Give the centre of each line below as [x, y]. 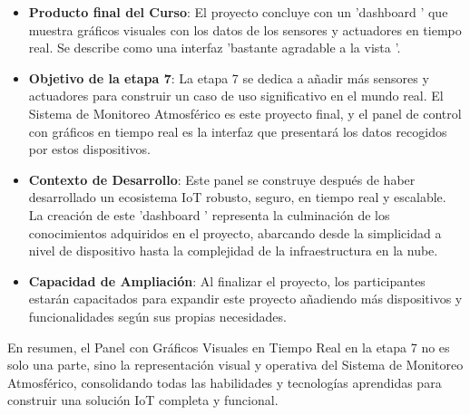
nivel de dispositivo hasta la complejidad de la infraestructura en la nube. [233, 251]
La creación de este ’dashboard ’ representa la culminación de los [209, 214]
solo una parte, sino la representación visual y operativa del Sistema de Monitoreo [235, 365]
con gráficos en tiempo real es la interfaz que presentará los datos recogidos [238, 131]
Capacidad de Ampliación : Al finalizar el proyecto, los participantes [227, 280]
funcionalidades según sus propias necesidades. [157, 316]
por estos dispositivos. [90, 149]
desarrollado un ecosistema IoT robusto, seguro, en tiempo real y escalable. [237, 197]
